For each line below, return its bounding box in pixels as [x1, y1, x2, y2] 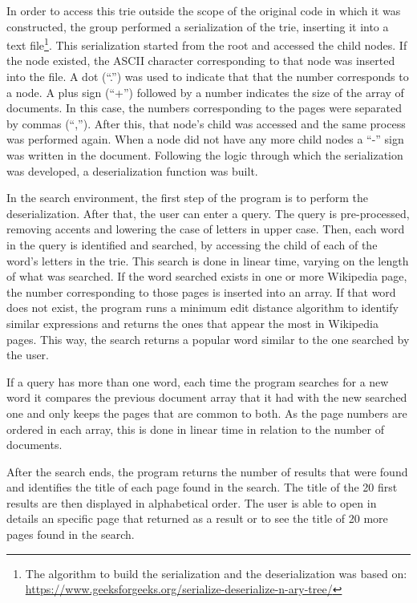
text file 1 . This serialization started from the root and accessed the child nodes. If [6, 34, 407, 53]
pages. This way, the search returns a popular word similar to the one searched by [6, 330, 410, 347]
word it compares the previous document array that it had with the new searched [6, 389, 407, 406]
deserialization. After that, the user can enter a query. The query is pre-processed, [6, 204, 410, 221]
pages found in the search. [6, 526, 135, 543]
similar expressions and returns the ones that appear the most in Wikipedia [6, 314, 379, 331]
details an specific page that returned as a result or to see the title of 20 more [6, 510, 388, 527]
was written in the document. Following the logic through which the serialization [6, 147, 403, 163]
